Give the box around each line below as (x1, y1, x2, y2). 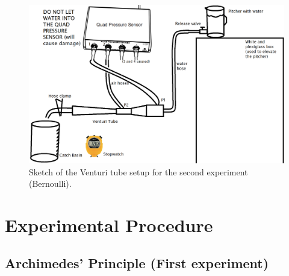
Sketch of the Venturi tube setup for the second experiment (29, 165, 248, 178)
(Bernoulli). (29, 177, 72, 190)
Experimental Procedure (5, 212, 213, 237)
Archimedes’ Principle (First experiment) (5, 254, 269, 272)
